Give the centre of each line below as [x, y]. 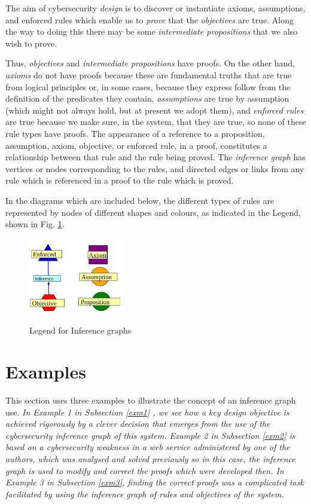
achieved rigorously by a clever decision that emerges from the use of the [138, 424]
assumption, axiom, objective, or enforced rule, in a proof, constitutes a [136, 145]
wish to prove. [31, 43]
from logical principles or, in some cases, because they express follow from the [148, 86]
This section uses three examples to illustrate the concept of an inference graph [151, 400]
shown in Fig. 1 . [35, 224]
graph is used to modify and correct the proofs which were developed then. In [145, 470]
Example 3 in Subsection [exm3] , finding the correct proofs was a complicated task [155, 482]
